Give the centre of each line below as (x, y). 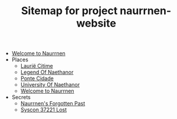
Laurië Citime (37, 66)
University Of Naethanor (50, 85)
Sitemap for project (69, 11)
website (96, 23)
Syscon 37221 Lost (43, 110)
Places (20, 59)
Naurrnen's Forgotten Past (53, 104)
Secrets (21, 97)
